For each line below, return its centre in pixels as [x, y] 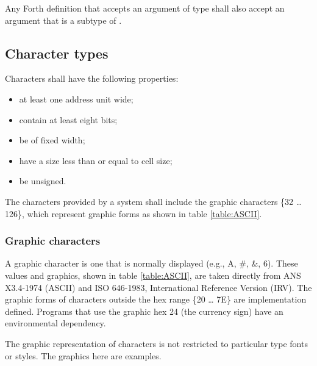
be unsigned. [43, 181]
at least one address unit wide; [76, 99]
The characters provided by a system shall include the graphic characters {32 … [154, 201]
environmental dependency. [55, 323]
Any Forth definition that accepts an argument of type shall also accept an [145, 8]
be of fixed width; [52, 140]
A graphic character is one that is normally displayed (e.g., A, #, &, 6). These [151, 263]
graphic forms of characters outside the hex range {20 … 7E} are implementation [156, 299]
